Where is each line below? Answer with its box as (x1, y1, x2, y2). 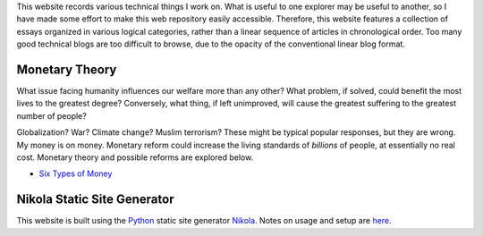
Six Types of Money (38, 168, 113, 179)
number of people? (16, 110, 87, 121)
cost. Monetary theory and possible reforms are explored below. (16, 152, 254, 163)
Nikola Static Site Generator (16, 192, 174, 207)
